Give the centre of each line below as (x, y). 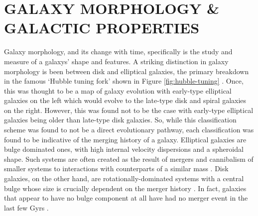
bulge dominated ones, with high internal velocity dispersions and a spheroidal (124, 149)
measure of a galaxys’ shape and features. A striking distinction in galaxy (116, 61)
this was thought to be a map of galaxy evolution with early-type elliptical (118, 90)
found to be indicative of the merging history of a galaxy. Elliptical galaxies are (125, 139)
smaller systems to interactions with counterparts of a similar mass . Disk (116, 168)
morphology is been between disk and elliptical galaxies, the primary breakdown (127, 71)
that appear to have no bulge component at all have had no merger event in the (126, 198)
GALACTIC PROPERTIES (102, 28)
